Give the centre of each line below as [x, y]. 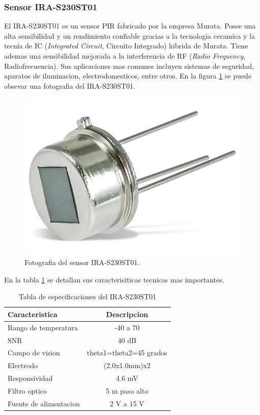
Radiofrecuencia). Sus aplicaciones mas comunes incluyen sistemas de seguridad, [129, 66]
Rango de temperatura [43, 327]
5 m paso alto [127, 390]
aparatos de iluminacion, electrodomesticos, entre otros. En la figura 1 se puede [128, 76]
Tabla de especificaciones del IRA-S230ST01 [87, 296]
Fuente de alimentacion [44, 403]
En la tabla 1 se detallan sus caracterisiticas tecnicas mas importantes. [114, 279]
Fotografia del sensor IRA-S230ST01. [82, 262]
